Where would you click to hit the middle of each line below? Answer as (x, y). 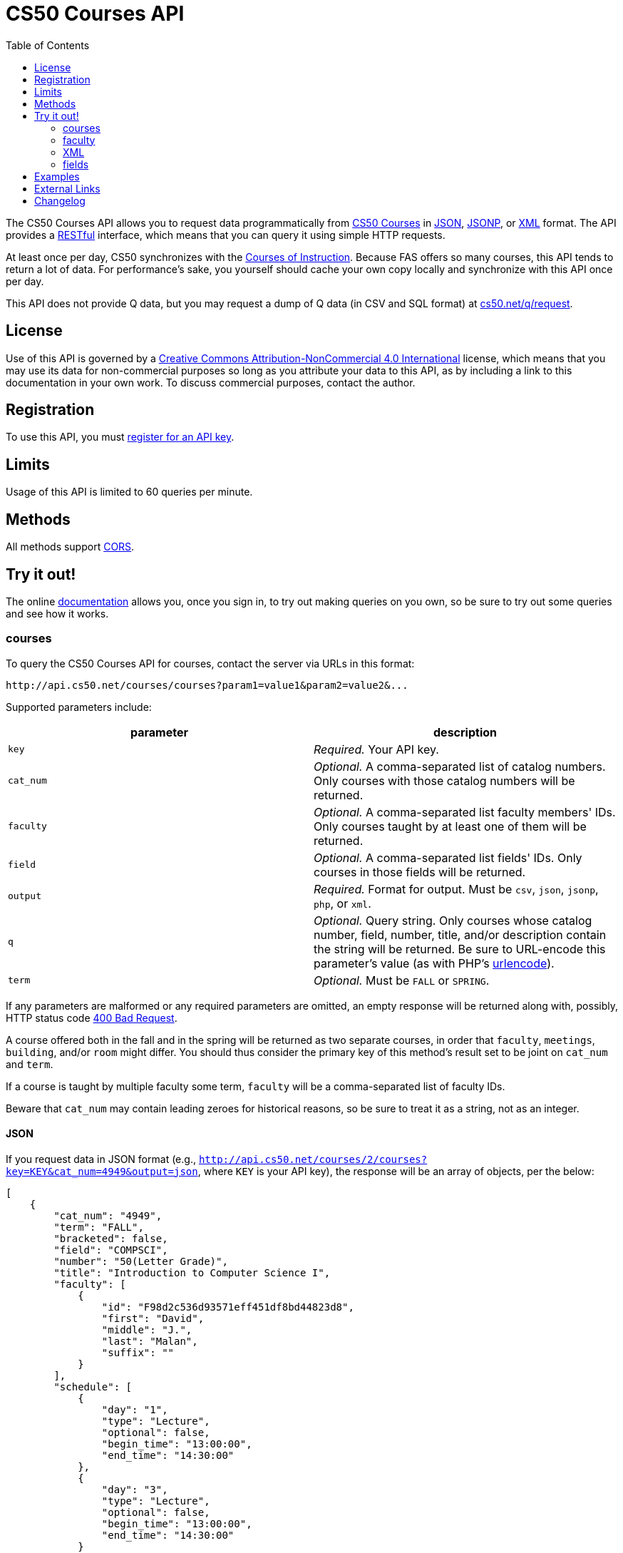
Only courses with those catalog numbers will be (444, 780)
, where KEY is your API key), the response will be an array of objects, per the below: (396, 1171)
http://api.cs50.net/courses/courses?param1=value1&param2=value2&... (207, 685)
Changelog (60, 200)
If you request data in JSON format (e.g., (101, 1159)
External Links (67, 188)
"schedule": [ (93, 1387)
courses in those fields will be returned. (420, 872)
